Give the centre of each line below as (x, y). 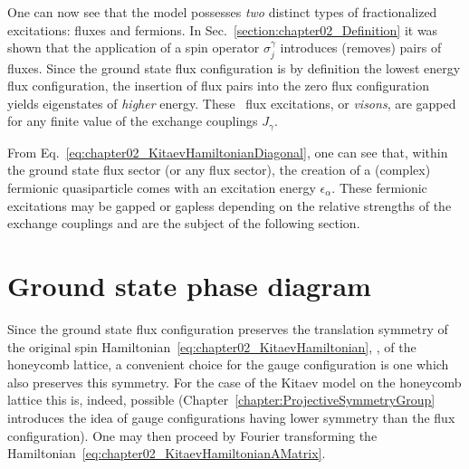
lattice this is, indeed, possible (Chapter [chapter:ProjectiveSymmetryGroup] (221, 400)
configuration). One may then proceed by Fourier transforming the (192, 435)
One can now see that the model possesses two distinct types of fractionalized (222, 12)
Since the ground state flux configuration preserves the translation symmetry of (228, 328)
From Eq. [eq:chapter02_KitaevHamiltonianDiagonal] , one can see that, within (228, 152)
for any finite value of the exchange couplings (133, 121)
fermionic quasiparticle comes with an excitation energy (162, 188)
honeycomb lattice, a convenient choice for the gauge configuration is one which (228, 364)
